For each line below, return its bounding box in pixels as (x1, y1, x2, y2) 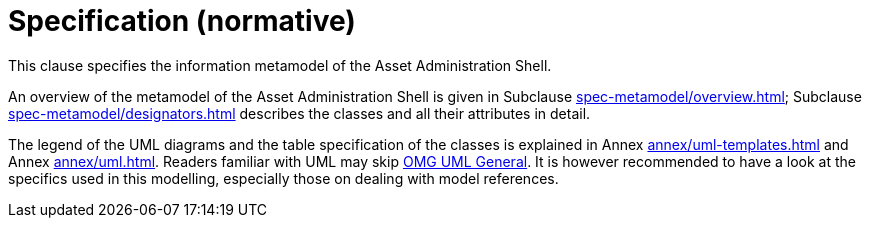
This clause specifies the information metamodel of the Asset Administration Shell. (8, 56, 552, 74)
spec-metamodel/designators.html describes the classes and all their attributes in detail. (8, 104, 591, 122)
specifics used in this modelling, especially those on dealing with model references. (8, 169, 559, 187)
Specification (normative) (8, 4, 356, 38)
